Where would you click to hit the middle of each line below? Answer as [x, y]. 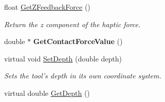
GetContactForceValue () [78, 41]
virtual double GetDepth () [47, 93]
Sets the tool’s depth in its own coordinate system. [83, 76]
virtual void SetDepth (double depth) [63, 58]
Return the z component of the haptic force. [72, 24]
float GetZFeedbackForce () [47, 7]
